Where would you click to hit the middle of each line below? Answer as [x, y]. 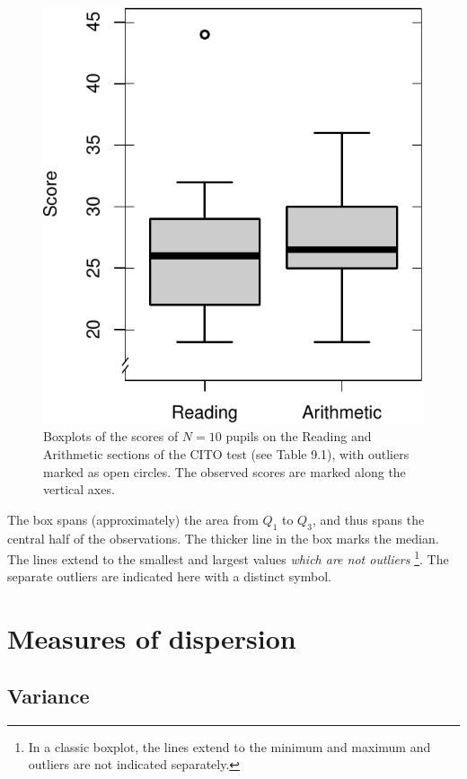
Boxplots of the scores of [111, 436]
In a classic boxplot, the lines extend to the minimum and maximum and [229, 746]
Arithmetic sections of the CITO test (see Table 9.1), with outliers [226, 454]
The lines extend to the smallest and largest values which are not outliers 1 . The [228, 558]
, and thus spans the [368, 519]
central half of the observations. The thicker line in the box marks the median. [223, 538]
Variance [48, 695]
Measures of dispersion [152, 638]
